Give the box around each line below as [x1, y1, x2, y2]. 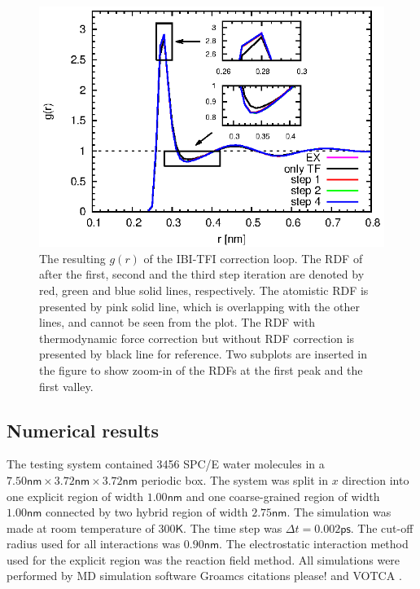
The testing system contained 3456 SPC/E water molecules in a [7, 455, 325, 473]
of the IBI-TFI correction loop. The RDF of [143, 249, 363, 266]
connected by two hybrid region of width [45, 503, 248, 521]
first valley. [39, 377, 94, 394]
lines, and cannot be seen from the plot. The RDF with [39, 314, 316, 331]
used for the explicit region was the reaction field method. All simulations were [7, 551, 400, 568]
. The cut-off [350, 519, 413, 536]
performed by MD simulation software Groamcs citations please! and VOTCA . [7, 567, 402, 584]
